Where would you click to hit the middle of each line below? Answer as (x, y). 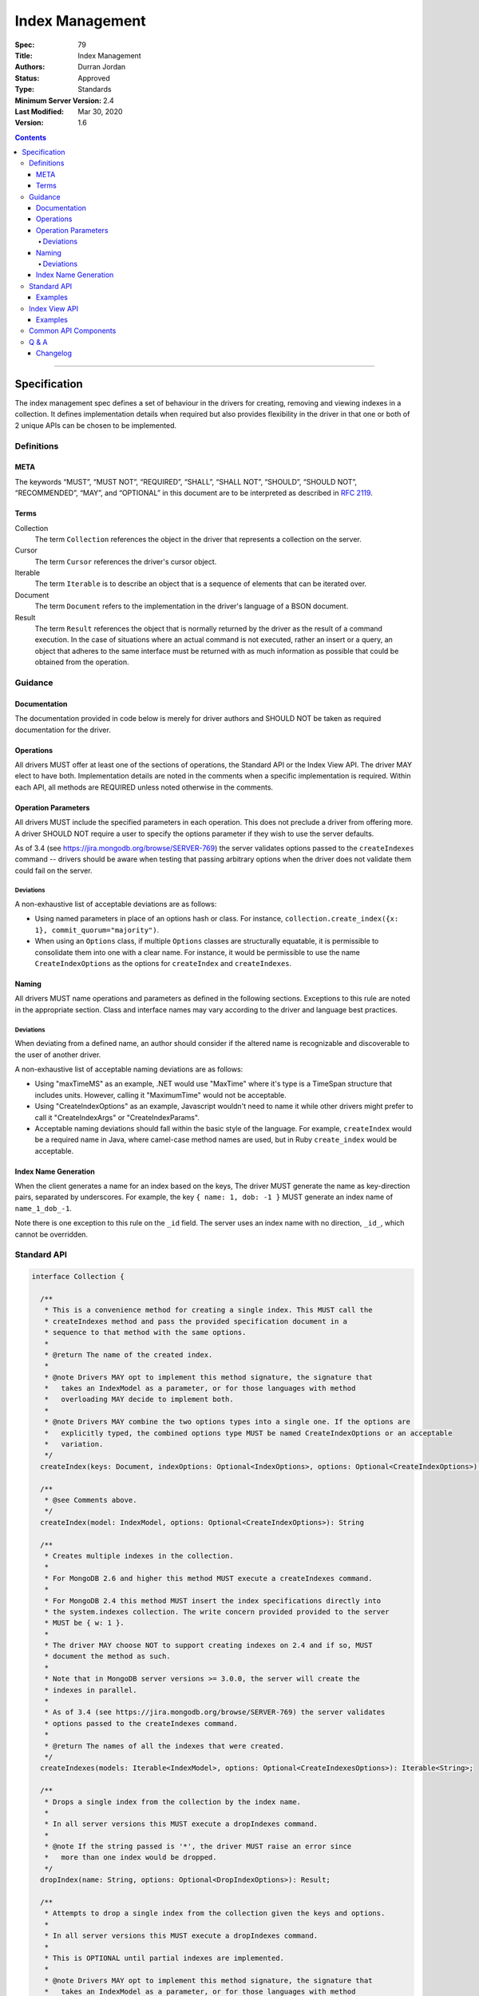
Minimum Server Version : (58, 101)
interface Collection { (78, 1277)
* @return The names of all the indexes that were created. (164, 1746)
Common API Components (73, 331)
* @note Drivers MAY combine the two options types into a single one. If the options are (228, 1422)
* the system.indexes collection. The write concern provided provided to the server (217, 1612)
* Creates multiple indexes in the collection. (139, 1556)
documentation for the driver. (63, 730)
